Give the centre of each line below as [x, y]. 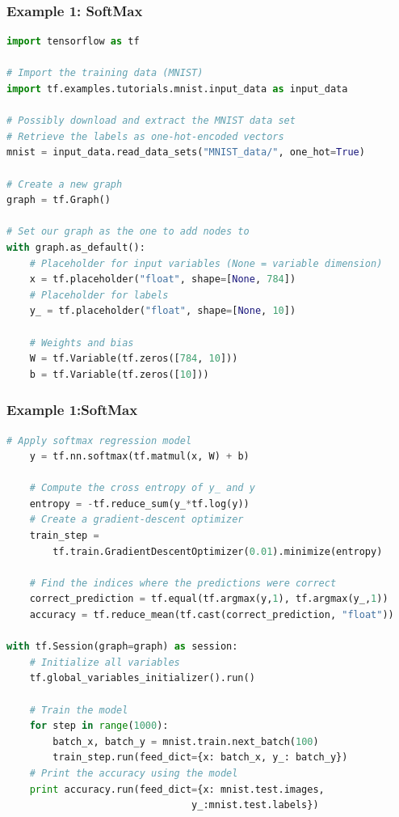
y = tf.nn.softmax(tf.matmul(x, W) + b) [139, 457]
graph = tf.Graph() [59, 200]
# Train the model [79, 710]
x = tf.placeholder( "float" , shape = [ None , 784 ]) [163, 279]
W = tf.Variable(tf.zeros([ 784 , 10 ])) [134, 359]
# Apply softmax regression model [99, 440]
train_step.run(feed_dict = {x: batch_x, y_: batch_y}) [200, 758]
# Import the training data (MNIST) [105, 73]
